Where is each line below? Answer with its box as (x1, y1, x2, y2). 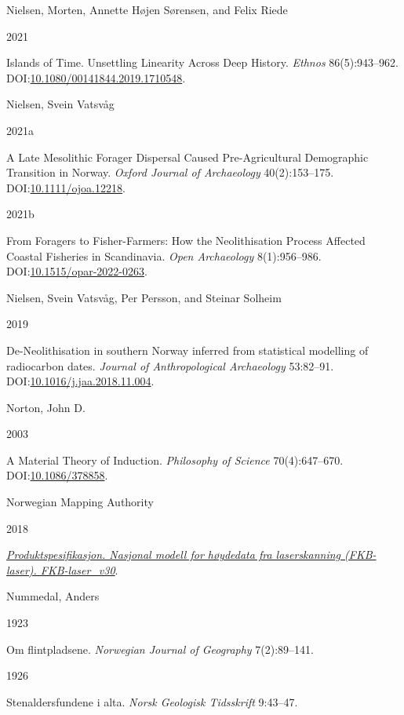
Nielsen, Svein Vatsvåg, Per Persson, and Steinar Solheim (6, 289, 282, 305)
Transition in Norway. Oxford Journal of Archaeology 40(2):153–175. (6, 164, 334, 181)
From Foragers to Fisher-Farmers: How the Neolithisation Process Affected (6, 232, 366, 248)
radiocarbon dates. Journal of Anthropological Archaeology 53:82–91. (6, 357, 334, 374)
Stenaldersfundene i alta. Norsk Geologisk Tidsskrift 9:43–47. (6, 693, 298, 710)
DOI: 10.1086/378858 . (6, 467, 108, 483)
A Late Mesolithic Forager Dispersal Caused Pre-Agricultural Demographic (6, 148, 369, 165)
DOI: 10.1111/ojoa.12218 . (6, 179, 126, 195)
